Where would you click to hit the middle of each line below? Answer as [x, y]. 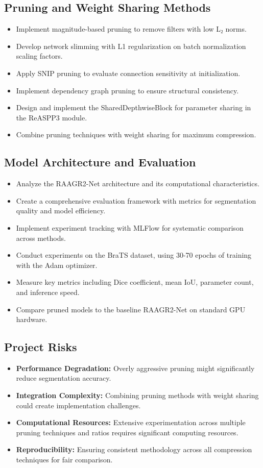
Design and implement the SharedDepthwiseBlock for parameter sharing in [134, 107]
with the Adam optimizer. [57, 265]
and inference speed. [48, 292]
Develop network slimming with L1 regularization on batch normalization [131, 46]
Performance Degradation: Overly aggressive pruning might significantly [135, 368]
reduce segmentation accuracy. [64, 378]
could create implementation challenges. [78, 405]
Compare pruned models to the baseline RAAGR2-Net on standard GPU [131, 309]
